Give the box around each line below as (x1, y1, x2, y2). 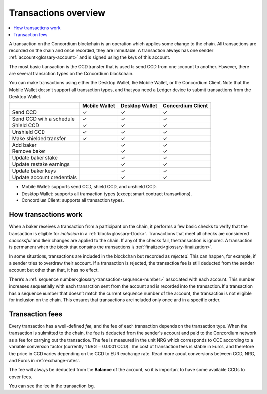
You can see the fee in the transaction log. (9, 383, 95, 389)
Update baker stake (12, 154, 58, 161)
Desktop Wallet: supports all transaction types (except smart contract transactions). (21, 191, 192, 197)
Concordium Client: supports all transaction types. (21, 197, 124, 203)
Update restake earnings (12, 161, 70, 168)
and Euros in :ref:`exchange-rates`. (9, 357, 81, 363)
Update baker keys (12, 167, 56, 174)
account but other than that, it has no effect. (9, 267, 99, 273)
